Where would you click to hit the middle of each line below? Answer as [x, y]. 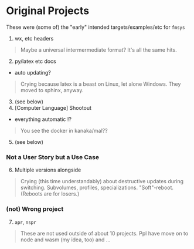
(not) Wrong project [35, 209]
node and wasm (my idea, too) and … [65, 240]
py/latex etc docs [35, 61]
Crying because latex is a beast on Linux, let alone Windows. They [101, 84]
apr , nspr [25, 222]
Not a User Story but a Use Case [53, 157]
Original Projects [48, 11]
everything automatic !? [43, 119]
